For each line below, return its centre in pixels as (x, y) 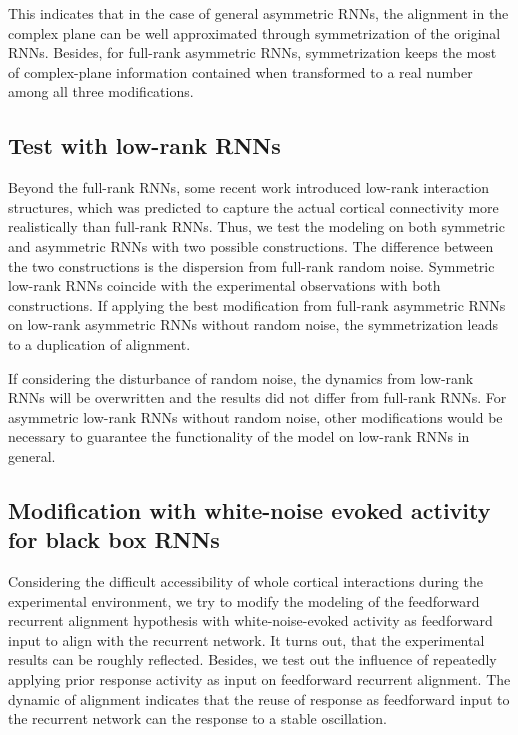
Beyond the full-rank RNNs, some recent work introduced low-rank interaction (249, 187)
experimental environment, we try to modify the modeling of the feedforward (244, 600)
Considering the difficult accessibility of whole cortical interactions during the (245, 581)
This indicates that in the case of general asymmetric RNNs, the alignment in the (258, 13)
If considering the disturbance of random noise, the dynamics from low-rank (241, 377)
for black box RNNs (114, 539)
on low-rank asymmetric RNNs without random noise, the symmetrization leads (253, 324)
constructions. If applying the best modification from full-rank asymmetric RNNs (257, 304)
